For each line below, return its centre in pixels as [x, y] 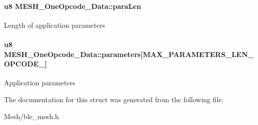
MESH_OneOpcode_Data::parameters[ [73, 54]
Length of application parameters [55, 25]
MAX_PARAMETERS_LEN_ [198, 54]
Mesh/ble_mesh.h [32, 116]
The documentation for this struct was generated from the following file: [114, 99]
